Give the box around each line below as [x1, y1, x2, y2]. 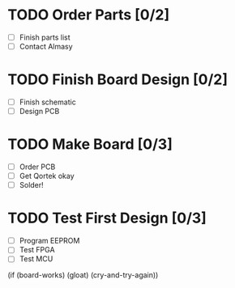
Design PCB [19, 107, 60, 116]
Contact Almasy [19, 42, 74, 51]
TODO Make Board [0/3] [7, 135, 173, 154]
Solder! [19, 180, 44, 190]
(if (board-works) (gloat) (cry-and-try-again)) [7, 270, 159, 280]
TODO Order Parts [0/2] [7, 6, 170, 24]
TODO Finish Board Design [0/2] [7, 70, 229, 89]
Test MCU [19, 254, 53, 264]
